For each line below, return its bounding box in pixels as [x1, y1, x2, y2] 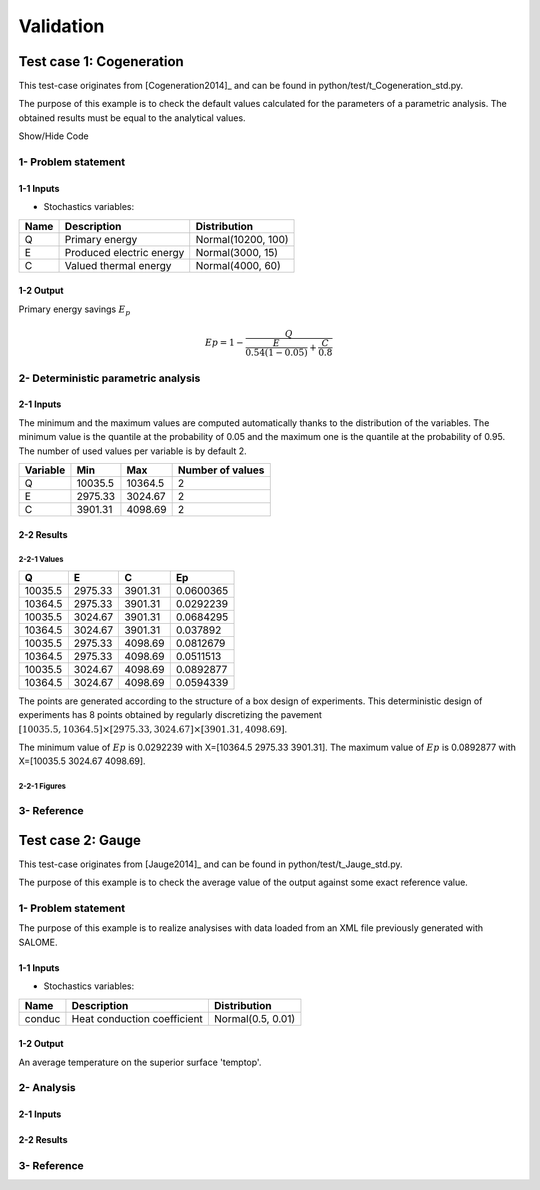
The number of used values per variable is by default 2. [18, 445, 247, 457]
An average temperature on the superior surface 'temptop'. [18, 1056, 262, 1068]
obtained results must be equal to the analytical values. [18, 111, 246, 124]
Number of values [177, 463, 265, 477]
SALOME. [18, 936, 58, 948]
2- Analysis [18, 1081, 76, 1095]
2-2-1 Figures [18, 781, 67, 792]
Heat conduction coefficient [71, 1011, 204, 1025]
